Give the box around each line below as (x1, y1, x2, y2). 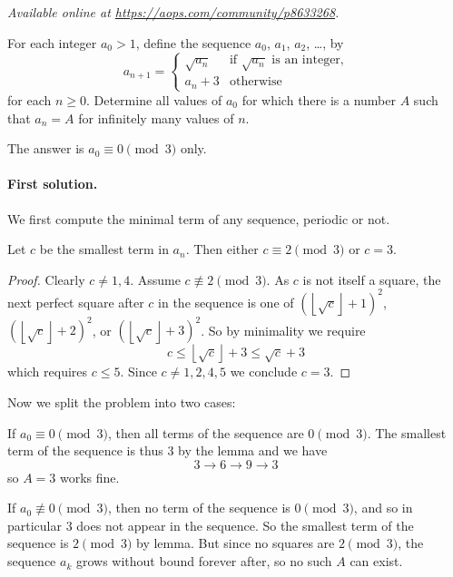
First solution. (7, 174, 98, 193)
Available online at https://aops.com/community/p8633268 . (7, 3, 340, 21)
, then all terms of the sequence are (108, 423, 304, 442)
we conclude (230, 362, 298, 381)
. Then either (185, 240, 259, 259)
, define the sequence (135, 33, 251, 52)
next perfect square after (7, 292, 144, 311)
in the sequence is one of (158, 292, 294, 311)
